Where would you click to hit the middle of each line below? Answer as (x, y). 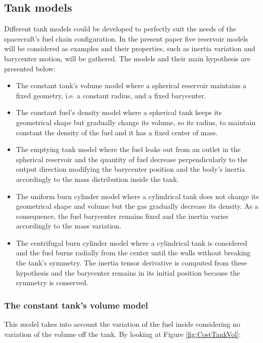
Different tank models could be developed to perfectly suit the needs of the (120, 29)
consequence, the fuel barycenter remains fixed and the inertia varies (122, 216)
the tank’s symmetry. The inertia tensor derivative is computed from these (131, 263)
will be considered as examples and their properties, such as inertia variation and (130, 48)
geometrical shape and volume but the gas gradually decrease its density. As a (137, 206)
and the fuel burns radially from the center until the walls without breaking (133, 253)
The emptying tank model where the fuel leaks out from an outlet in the (128, 149)
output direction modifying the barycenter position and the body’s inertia (130, 169)
